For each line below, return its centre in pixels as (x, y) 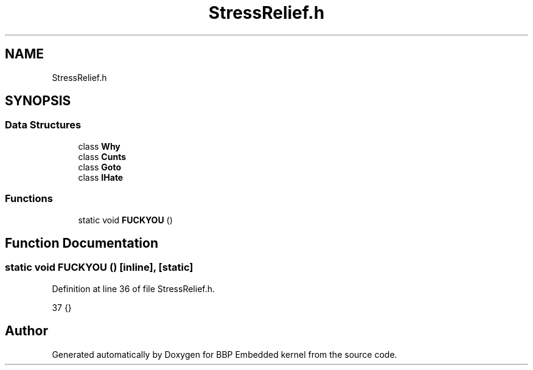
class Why (99, 146)
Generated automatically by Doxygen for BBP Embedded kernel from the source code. (225, 354)
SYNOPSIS (38, 101)
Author (26, 331)
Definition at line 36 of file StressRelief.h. (134, 288)
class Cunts (102, 156)
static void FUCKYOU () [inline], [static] (99, 267)
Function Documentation (82, 243)
